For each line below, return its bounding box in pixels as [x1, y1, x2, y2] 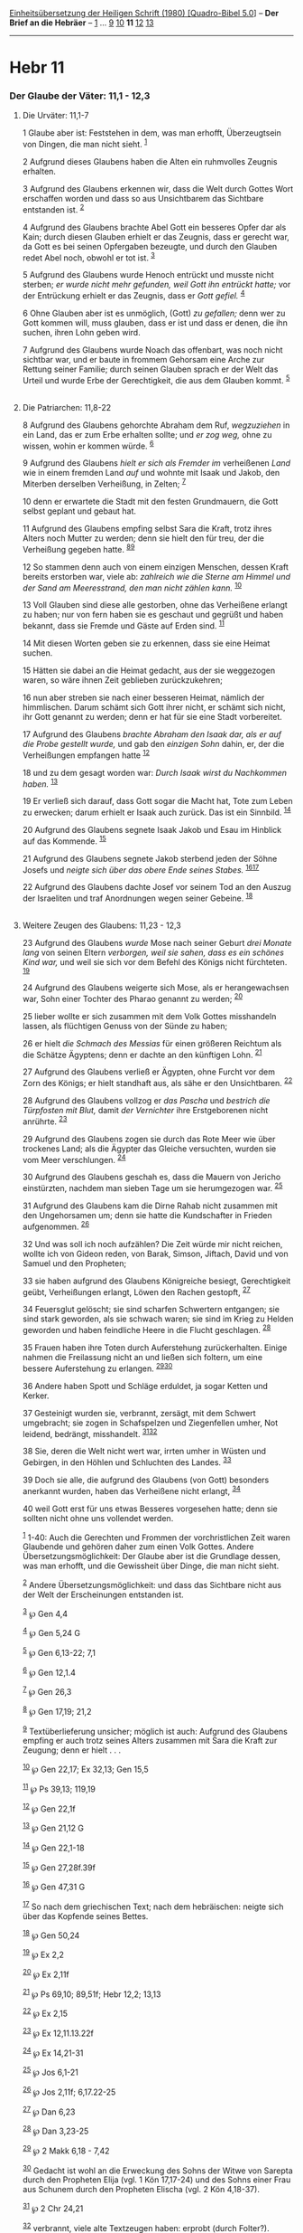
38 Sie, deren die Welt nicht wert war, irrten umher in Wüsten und [22, 1446, 267, 1457]
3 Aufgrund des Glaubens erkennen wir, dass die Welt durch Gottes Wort [22, 184, 294, 194]
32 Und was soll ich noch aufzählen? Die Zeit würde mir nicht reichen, [22, 1238, 283, 1249]
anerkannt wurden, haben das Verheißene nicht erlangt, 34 [22, 1483, 241, 1496]
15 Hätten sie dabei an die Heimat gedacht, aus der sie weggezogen [22, 665, 276, 677]
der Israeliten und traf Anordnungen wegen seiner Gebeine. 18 [22, 891, 253, 904]
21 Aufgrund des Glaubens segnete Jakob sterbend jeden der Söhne [22, 853, 278, 864]
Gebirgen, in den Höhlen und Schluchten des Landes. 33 [22, 1455, 232, 1468]
